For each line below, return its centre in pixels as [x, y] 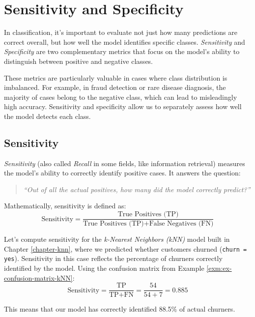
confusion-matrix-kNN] [38, 277]
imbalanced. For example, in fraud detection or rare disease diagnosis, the [115, 87]
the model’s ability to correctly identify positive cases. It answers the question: [122, 173]
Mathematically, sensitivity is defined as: [65, 206]
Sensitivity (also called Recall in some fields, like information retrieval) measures [125, 163]
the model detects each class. [47, 116]
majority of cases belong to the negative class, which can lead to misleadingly [121, 97]
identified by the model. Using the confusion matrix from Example [104, 268]
